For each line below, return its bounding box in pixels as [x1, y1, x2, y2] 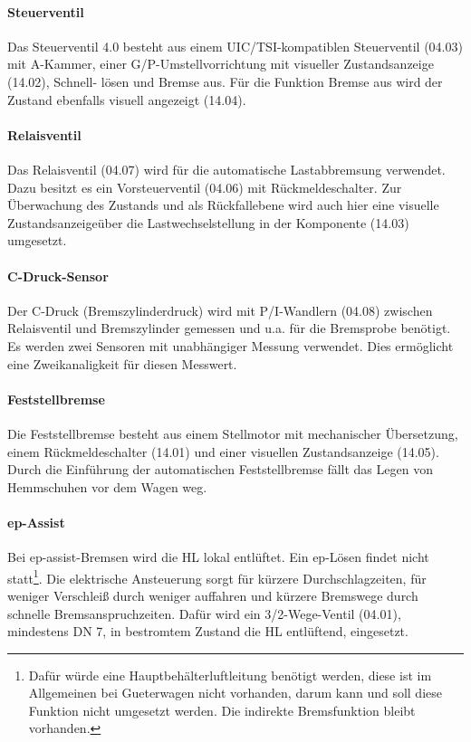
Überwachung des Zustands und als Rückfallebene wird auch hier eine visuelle [7, 195, 439, 214]
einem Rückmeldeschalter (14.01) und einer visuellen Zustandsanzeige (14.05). [7, 442, 439, 461]
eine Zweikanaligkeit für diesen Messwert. [7, 354, 237, 373]
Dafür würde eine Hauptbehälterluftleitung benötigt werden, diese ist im [28, 665, 432, 684]
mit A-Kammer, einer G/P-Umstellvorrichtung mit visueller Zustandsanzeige [7, 54, 434, 73]
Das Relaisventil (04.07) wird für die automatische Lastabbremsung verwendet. [7, 159, 446, 178]
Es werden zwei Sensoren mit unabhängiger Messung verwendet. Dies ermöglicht [7, 336, 454, 355]
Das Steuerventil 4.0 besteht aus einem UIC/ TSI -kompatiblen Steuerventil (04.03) [7, 36, 463, 55]
